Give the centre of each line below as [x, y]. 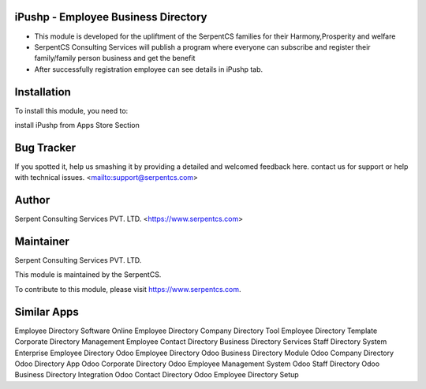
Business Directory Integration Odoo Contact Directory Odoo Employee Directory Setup [157, 375]
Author [32, 200]
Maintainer [42, 241]
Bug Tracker [45, 147]
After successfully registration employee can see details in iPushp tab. [149, 69]
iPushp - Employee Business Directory [111, 17]
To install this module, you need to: [71, 110]
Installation [43, 92]
